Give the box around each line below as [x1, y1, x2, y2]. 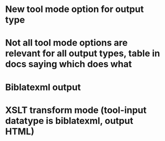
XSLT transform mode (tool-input [5, 104, 147, 116]
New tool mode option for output [5, 4, 144, 15]
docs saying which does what [5, 59, 132, 70]
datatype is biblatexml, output [5, 115, 133, 126]
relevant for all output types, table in [5, 48, 160, 59]
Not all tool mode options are [5, 37, 128, 49]
